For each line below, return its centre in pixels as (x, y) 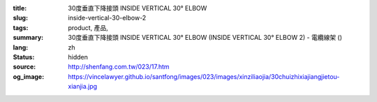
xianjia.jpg (83, 87)
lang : (21, 47)
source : (24, 67)
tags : (21, 27)
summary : (28, 38)
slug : (20, 18)
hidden (78, 57)
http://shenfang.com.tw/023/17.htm (119, 67)
